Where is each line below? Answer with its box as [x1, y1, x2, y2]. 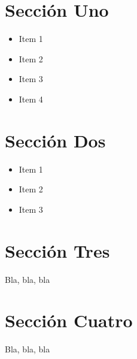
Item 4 [19, 92, 43, 105]
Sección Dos [5, 128, 106, 152]
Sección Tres [5, 238, 110, 263]
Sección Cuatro [5, 308, 133, 333]
